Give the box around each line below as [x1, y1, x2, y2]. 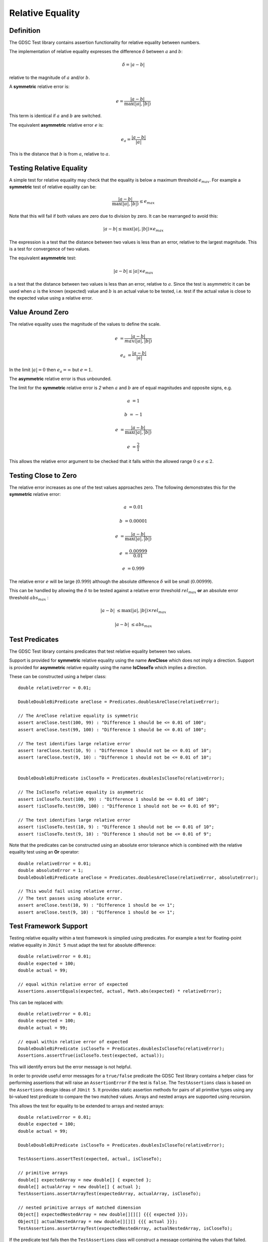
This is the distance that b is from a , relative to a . [9, 151, 110, 156]
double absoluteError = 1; [18, 867, 84, 873]
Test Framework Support [9, 922, 88, 931]
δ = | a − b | [122, 62, 145, 67]
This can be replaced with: [9, 999, 64, 1006]
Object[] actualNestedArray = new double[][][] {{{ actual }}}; [18, 1219, 178, 1224]
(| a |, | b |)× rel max [131, 608, 166, 615]
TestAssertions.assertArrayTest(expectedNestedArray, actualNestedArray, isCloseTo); [18, 1226, 233, 1232]
